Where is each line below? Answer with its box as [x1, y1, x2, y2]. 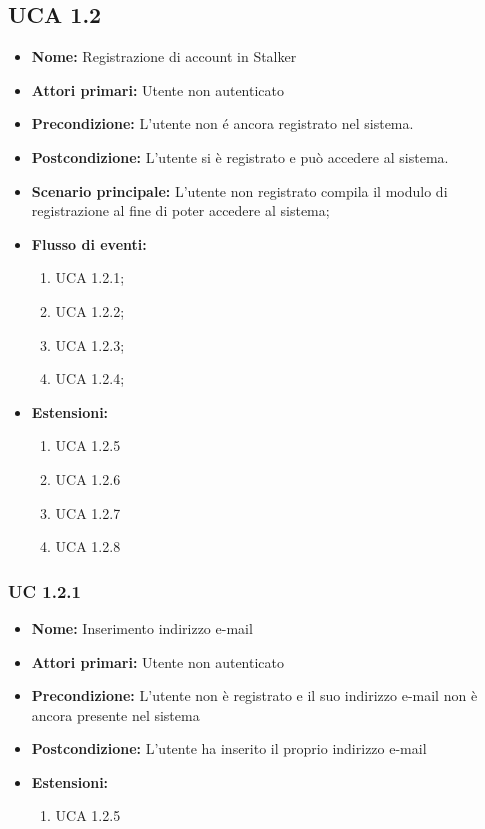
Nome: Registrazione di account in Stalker [31, 46, 297, 67]
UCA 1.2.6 [55, 468, 121, 489]
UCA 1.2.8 [55, 536, 121, 557]
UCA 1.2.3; [55, 334, 125, 355]
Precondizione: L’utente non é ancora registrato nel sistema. [31, 113, 414, 134]
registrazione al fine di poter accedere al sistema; [31, 200, 330, 221]
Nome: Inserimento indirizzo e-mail [31, 617, 253, 638]
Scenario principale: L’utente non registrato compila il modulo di [31, 180, 448, 201]
